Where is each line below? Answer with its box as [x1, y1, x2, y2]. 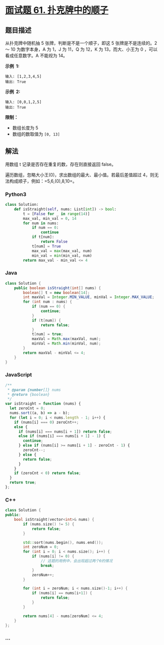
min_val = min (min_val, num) [31, 253, 92, 258]
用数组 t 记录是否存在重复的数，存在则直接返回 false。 [5, 161, 116, 167]
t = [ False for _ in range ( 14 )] [23, 211, 90, 216]
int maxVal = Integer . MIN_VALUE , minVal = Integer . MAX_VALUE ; [23, 295, 155, 300]
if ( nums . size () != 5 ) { [23, 521, 75, 526]
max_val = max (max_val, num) [31, 248, 92, 253]
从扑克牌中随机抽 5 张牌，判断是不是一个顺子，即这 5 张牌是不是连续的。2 [5, 40, 158, 46]
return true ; [9, 480, 37, 485]
